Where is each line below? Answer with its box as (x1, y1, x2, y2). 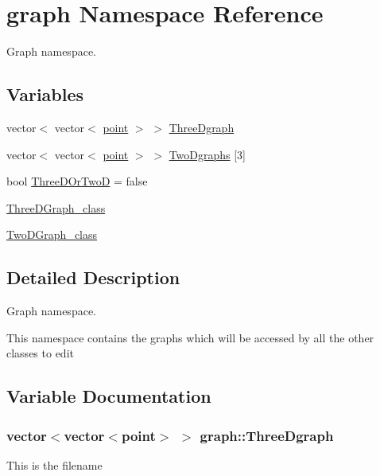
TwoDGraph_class (6, 226, 98, 243)
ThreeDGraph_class (6, 199, 106, 216)
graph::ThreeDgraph (200, 425, 334, 445)
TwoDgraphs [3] (169, 146, 246, 162)
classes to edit (6, 345, 74, 361)
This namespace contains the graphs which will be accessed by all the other (6, 329, 374, 345)
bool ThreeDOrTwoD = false (6, 173, 148, 189)
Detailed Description (6, 265, 180, 290)
